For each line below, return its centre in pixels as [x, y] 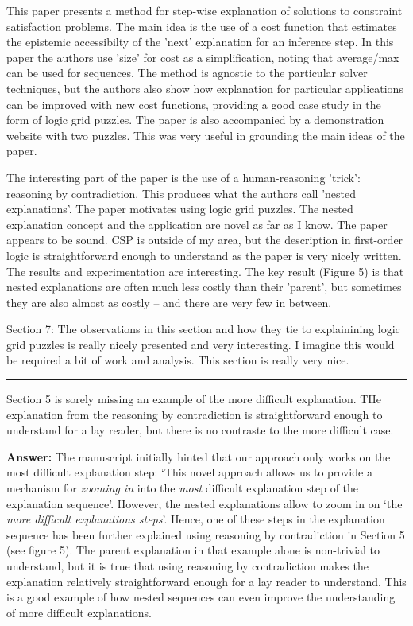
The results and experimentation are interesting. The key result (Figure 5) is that [205, 271]
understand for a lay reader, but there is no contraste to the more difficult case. [200, 430]
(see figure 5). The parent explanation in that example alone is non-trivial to [193, 550]
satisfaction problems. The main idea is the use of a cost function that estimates [202, 26]
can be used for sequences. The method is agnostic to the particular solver [187, 73]
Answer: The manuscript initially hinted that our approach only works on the [199, 456]
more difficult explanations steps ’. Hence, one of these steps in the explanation [196, 519]
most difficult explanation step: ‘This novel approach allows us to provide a [189, 472]
